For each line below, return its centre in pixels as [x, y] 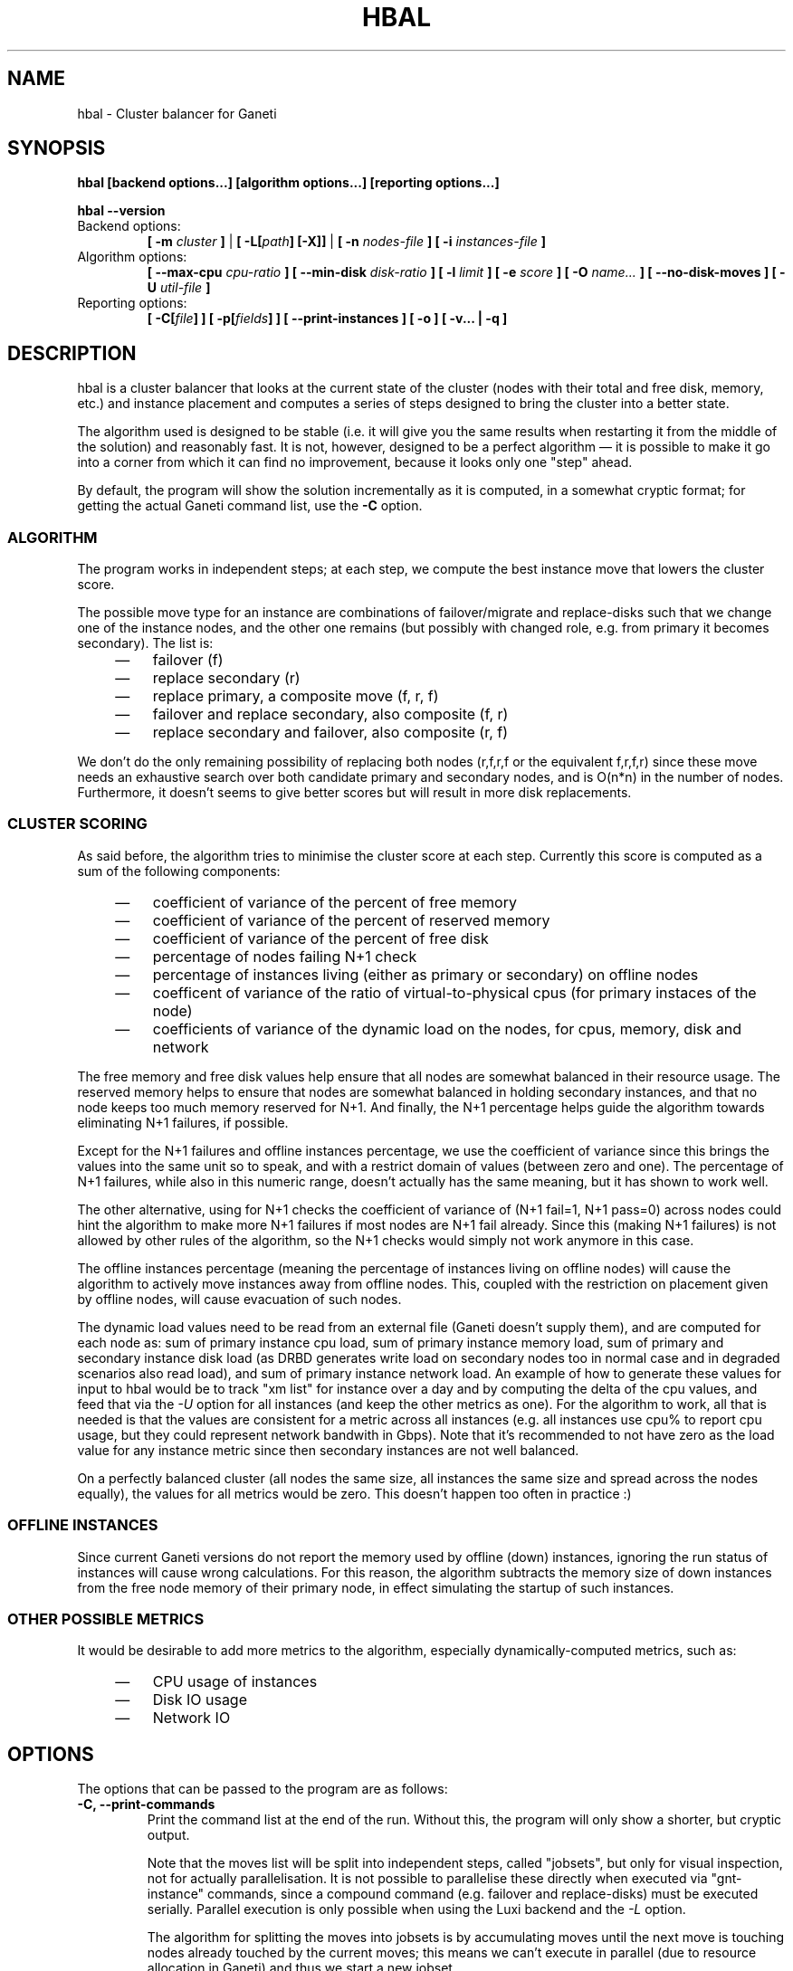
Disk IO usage [200, 1700]
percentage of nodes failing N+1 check [285, 956]
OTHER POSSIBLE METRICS [106, 1619]
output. [168, 1835]
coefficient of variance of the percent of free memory [334, 902]
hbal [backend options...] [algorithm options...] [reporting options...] [288, 183]
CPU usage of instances [235, 1682]
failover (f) [188, 660]
